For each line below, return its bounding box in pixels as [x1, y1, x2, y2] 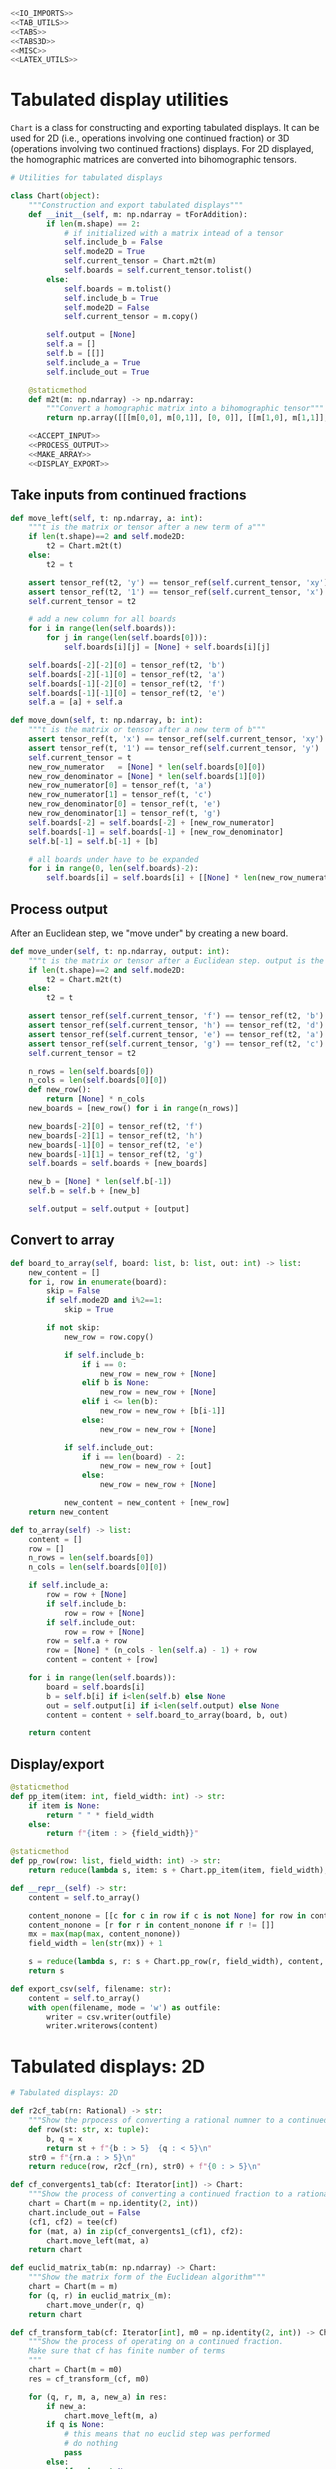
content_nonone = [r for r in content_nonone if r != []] [28, 1920, 275, 1930]
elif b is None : [81, 1378, 150, 1388]
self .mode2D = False [63, 302, 150, 313]
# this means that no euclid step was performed [63, 2429, 271, 2439]
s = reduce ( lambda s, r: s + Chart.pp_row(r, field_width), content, [28, 1957, 325, 1967]
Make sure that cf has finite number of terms [28, 2346, 226, 2356]
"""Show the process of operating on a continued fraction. [28, 2337, 284, 2347]
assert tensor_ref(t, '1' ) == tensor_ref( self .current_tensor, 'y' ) [28, 743, 320, 753]
